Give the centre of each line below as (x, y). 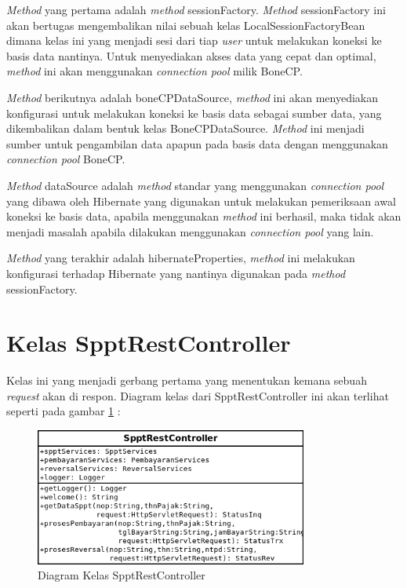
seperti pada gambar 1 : (64, 411)
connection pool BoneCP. (66, 159)
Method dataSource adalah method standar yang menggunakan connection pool (195, 185)
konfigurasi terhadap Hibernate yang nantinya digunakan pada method (176, 273)
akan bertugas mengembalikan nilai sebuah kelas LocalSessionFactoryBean (186, 25)
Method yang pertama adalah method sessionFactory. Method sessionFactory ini (196, 9)
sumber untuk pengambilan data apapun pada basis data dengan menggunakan (197, 143)
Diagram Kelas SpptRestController (122, 575)
